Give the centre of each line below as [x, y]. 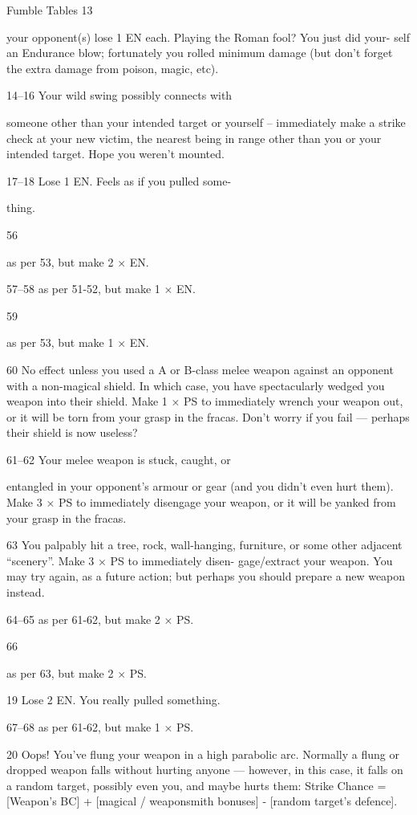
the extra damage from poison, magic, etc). [113, 68]
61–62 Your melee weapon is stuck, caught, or [119, 459]
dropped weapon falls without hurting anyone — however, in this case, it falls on [205, 770]
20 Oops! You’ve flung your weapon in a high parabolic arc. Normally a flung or [203, 754]
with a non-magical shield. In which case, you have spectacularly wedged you [196, 385]
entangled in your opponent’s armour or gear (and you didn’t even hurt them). [200, 486]
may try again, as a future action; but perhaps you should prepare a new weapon [206, 576]
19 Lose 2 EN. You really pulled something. [113, 700]
